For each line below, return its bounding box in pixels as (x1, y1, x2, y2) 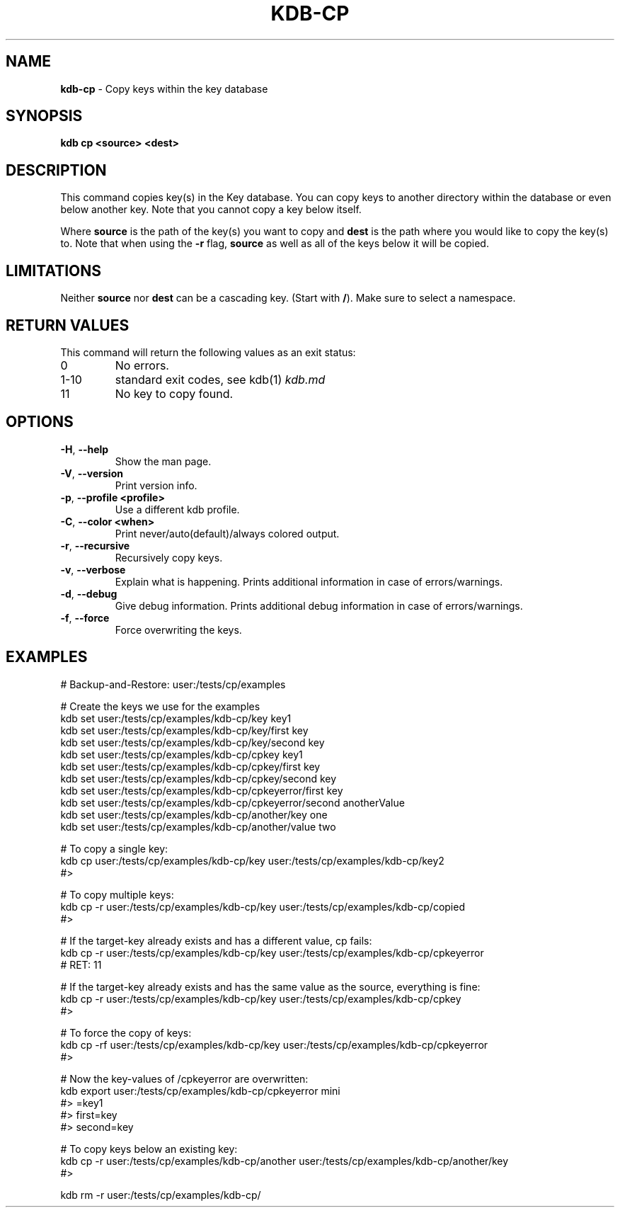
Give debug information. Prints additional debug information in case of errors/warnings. (115, 599, 523, 612)
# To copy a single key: (60, 842, 168, 855)
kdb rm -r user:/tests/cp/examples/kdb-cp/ (60, 1188, 261, 1201)
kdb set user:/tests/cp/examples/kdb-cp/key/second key (60, 736, 325, 748)
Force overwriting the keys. (115, 623, 242, 636)
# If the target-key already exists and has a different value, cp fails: (60, 934, 372, 947)
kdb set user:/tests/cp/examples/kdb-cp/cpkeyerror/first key (60, 784, 343, 797)
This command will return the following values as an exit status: (60, 346, 356, 358)
